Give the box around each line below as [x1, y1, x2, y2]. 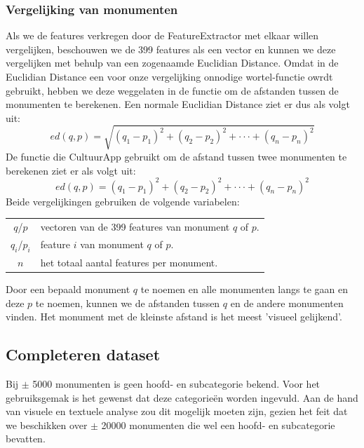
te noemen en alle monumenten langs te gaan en [140, 281, 348, 296]
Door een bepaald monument [6, 281, 130, 296]
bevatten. [6, 431, 46, 446]
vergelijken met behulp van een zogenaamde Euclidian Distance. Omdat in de [6, 55, 339, 70]
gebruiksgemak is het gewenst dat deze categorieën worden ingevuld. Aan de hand [6, 390, 358, 405]
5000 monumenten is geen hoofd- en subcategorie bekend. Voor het [32, 376, 321, 391]
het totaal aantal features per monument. [40, 254, 218, 269]
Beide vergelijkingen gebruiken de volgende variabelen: [6, 194, 240, 208]
